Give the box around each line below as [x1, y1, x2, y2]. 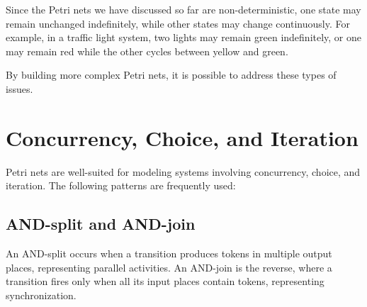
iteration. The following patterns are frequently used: [6, 178, 236, 193]
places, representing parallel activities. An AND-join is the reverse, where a [6, 259, 332, 274]
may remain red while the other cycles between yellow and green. [6, 43, 288, 58]
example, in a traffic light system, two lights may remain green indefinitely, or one [6, 30, 362, 45]
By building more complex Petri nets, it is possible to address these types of [6, 67, 337, 82]
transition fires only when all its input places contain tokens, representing [6, 274, 324, 289]
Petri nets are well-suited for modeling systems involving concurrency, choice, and [6, 164, 361, 179]
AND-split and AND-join [6, 213, 196, 235]
